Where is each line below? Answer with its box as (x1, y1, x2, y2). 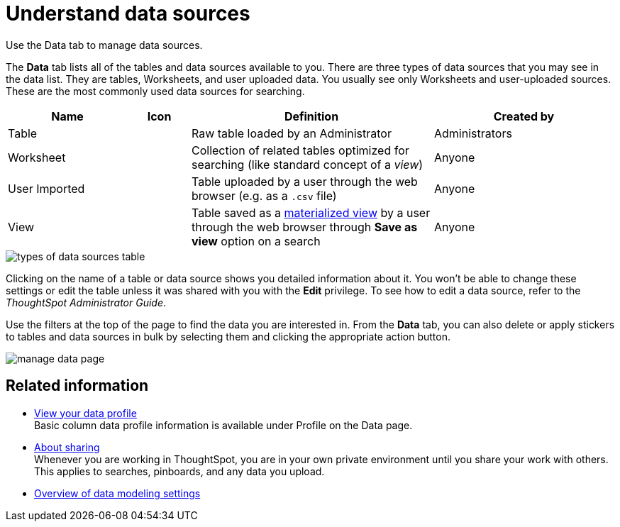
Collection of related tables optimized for (192, 143, 409, 157)
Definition (284, 109, 339, 123)
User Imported (8, 181, 85, 196)
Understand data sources (6, 1, 250, 26)
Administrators (434, 126, 512, 140)
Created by (493, 109, 555, 123)
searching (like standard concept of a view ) (192, 157, 424, 172)
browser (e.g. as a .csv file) (192, 188, 337, 203)
